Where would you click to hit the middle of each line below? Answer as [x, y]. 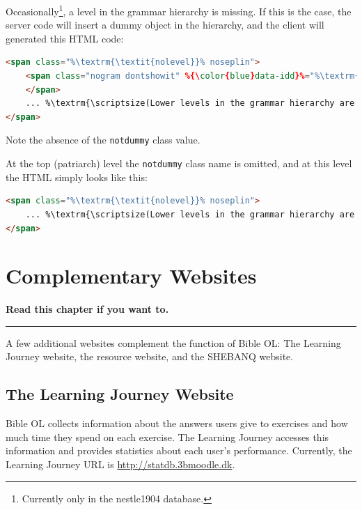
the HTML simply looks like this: [77, 177]
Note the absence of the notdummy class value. [103, 140]
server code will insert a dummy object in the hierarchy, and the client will [165, 25]
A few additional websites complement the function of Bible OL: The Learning [173, 342]
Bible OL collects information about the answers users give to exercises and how [177, 423]
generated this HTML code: [65, 38]
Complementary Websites [131, 276]
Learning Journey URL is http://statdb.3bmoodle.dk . [120, 464]
